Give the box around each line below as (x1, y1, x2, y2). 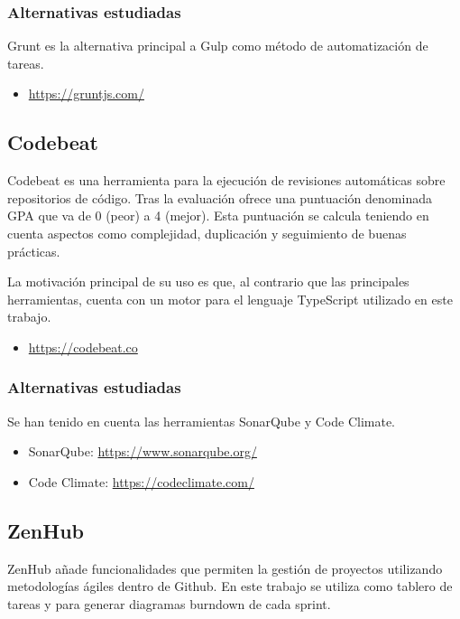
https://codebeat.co (28, 337, 138, 356)
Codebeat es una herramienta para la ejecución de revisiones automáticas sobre (7, 171, 446, 190)
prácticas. (7, 241, 60, 260)
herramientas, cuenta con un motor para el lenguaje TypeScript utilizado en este (7, 289, 453, 308)
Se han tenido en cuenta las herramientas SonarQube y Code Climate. (7, 411, 395, 430)
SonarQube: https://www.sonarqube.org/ (28, 442, 257, 461)
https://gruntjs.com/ (28, 84, 144, 103)
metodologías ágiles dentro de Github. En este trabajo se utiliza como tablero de (7, 577, 453, 596)
